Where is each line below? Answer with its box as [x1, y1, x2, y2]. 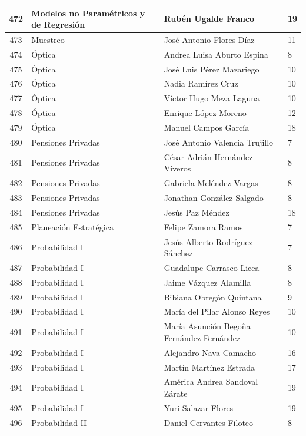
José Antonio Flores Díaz [164, 33, 255, 45]
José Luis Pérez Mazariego [164, 62, 260, 75]
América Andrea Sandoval [164, 375, 258, 388]
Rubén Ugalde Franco [164, 12, 255, 25]
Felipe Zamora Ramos [164, 220, 243, 233]
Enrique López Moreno [164, 107, 247, 119]
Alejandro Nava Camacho [164, 346, 257, 358]
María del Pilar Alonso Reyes [164, 305, 270, 318]
